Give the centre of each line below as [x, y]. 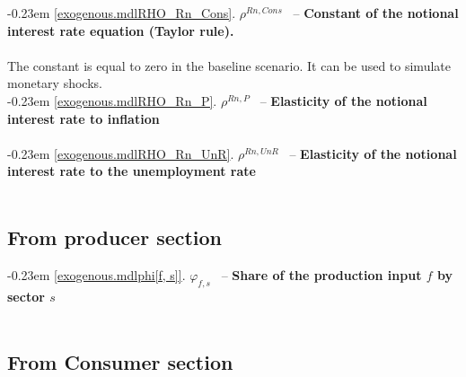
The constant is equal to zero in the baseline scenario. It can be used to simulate [229, 65]
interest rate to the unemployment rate [132, 171]
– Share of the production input [321, 274]
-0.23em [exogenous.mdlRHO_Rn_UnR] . [121, 153]
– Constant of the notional [376, 13]
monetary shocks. [55, 83]
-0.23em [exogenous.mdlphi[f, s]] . [97, 274]
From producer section [115, 237]
